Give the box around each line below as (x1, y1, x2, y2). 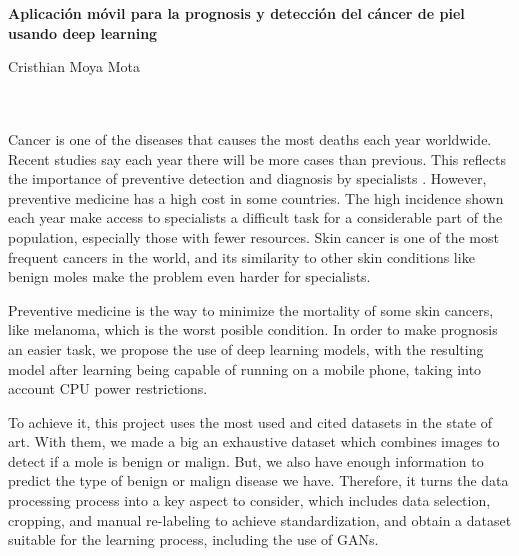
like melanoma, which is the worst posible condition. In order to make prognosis (8, 319, 498, 340)
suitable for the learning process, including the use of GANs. (8, 529, 379, 550)
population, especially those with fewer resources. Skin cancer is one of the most (8, 226, 499, 247)
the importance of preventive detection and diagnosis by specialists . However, (8, 168, 487, 189)
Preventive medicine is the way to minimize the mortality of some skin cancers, (8, 299, 494, 320)
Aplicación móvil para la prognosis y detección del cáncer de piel (8, 3, 465, 23)
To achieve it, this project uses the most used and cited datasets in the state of (8, 411, 492, 432)
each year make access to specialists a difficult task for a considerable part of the (8, 207, 503, 228)
